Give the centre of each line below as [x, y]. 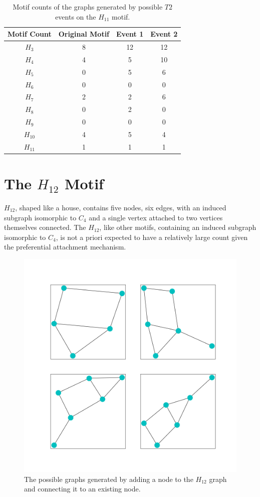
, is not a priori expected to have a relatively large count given [152, 237]
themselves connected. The [45, 227]
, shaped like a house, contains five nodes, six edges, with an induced [121, 207]
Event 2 [164, 34]
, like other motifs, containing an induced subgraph [178, 227]
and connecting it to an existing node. [82, 489]
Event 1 [130, 34]
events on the [76, 16]
